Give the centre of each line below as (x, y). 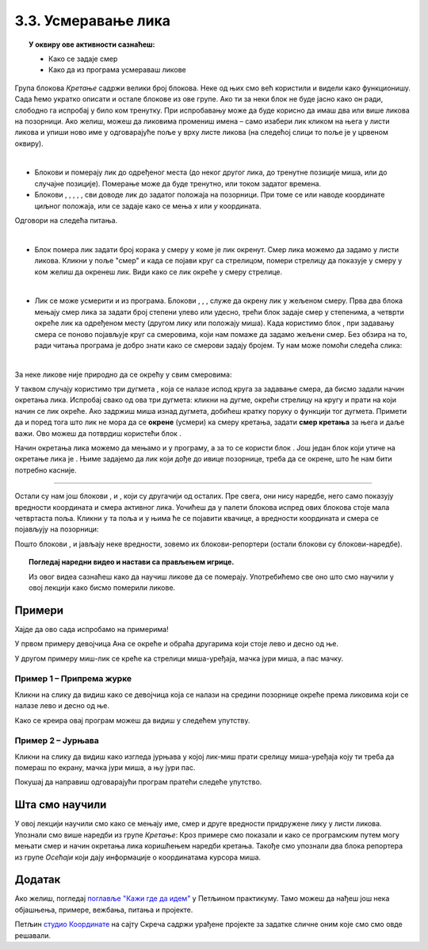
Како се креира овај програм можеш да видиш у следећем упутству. (132, 720)
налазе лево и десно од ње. (62, 706)
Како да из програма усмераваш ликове (117, 70)
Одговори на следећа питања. (66, 220)
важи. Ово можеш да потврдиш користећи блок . (98, 433)
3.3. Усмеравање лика (92, 21)
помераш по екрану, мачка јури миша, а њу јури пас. (105, 768)
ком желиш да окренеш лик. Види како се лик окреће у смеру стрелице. (159, 272)
